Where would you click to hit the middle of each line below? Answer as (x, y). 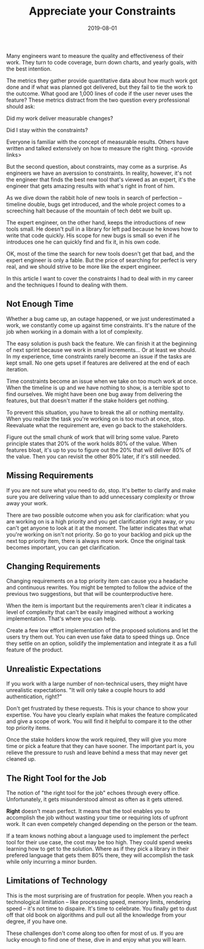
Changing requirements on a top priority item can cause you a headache (97, 581)
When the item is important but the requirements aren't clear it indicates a (99, 606)
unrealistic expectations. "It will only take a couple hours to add (86, 690)
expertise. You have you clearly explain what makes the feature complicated (102, 715)
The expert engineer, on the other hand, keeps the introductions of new (96, 222)
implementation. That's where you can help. (62, 618)
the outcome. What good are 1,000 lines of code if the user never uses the (100, 93)
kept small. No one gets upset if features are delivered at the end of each (98, 363)
